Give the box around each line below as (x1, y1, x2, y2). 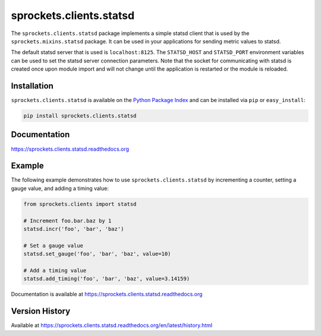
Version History (11, 306, 71, 316)
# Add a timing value (23, 267, 87, 274)
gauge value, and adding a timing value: (11, 185, 109, 192)
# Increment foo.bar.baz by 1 (23, 217, 112, 224)
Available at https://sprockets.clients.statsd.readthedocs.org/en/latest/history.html (11, 322, 213, 329)
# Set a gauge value (23, 242, 83, 249)
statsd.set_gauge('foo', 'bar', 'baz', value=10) (23, 251, 171, 258)
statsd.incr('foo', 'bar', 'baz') (23, 226, 124, 232)
